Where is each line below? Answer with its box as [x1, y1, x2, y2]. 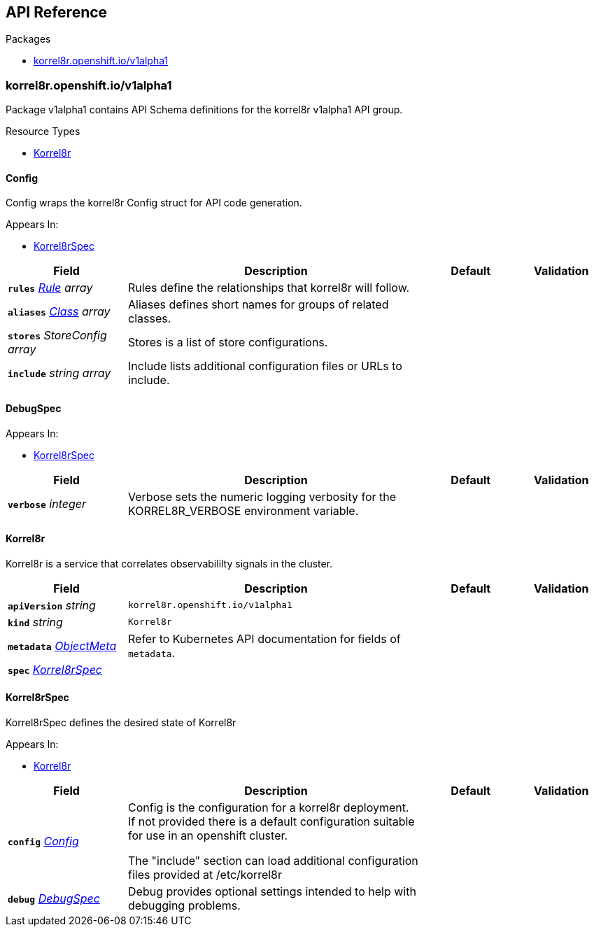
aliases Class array [8, 304, 111, 319]
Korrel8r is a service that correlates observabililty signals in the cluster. [6, 557, 333, 570]
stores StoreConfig [8, 328, 107, 343]
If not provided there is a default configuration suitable [128, 814, 415, 829]
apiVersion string [8, 598, 96, 612]
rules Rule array [8, 281, 93, 295]
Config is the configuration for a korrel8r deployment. [128, 800, 409, 815]
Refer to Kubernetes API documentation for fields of [128, 631, 401, 646]
